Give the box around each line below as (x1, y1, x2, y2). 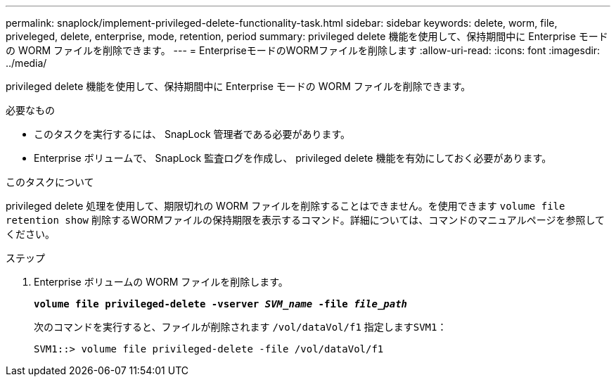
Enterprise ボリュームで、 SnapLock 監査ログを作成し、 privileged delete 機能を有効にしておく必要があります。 (34, 152, 552, 164)
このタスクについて (6, 176, 94, 188)
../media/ (6, 57, 47, 69)
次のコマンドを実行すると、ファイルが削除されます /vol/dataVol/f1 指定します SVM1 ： (34, 321, 447, 333)
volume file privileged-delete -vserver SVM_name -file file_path (34, 298, 408, 310)
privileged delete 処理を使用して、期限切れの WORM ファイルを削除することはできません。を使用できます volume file (6, 200, 565, 212)
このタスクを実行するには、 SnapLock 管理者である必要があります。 (34, 128, 351, 140)
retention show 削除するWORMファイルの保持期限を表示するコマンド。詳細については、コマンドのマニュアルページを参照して (6, 214, 605, 226)
